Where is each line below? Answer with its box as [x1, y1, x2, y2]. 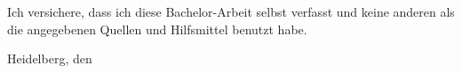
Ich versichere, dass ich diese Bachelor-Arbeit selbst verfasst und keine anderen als [7, 3, 455, 21]
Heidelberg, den [7, 49, 92, 68]
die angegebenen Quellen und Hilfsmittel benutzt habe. [7, 19, 307, 38]
